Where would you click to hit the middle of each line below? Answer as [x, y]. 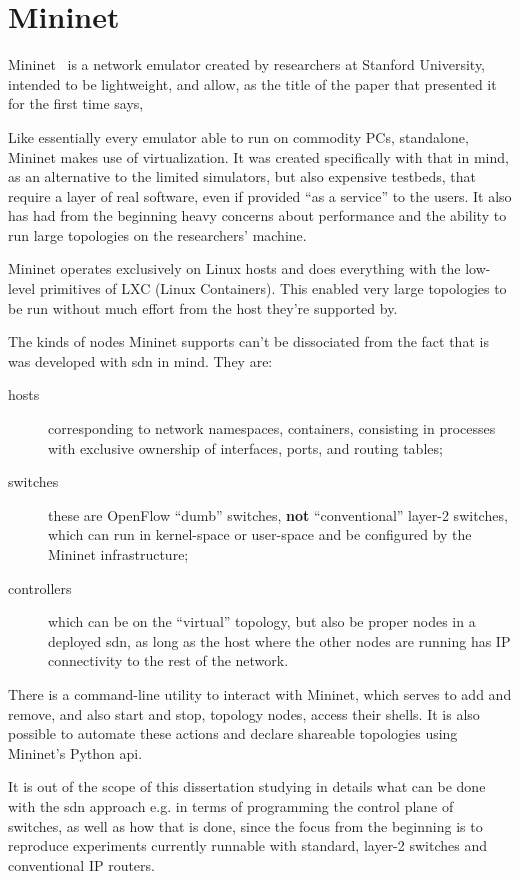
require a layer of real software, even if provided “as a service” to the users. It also [260, 195]
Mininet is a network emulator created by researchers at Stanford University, [247, 64]
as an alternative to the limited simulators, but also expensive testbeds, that [242, 176]
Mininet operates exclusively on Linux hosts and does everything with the [234, 268]
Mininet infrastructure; [118, 554]
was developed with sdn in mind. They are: [140, 360]
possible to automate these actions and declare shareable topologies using [233, 733]
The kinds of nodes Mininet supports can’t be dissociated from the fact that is [248, 341]
